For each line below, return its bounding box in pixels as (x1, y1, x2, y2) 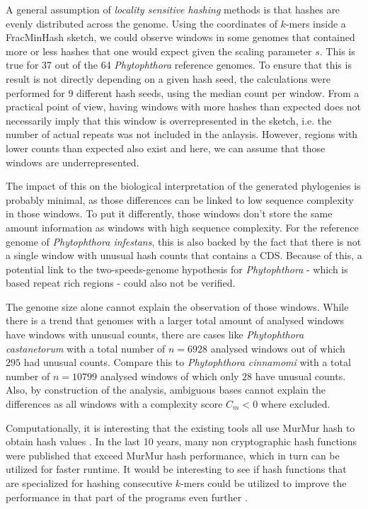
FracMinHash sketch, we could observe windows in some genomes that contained (6, 30, 355, 45)
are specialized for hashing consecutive (6, 476, 173, 490)
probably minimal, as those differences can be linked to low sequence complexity (6, 192, 354, 207)
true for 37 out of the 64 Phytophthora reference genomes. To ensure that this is (6, 57, 352, 72)
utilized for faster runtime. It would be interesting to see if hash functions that (6, 462, 347, 476)
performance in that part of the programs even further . (6, 489, 248, 504)
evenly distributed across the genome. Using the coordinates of (6, 16, 277, 30)
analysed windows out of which (210, 341, 345, 355)
